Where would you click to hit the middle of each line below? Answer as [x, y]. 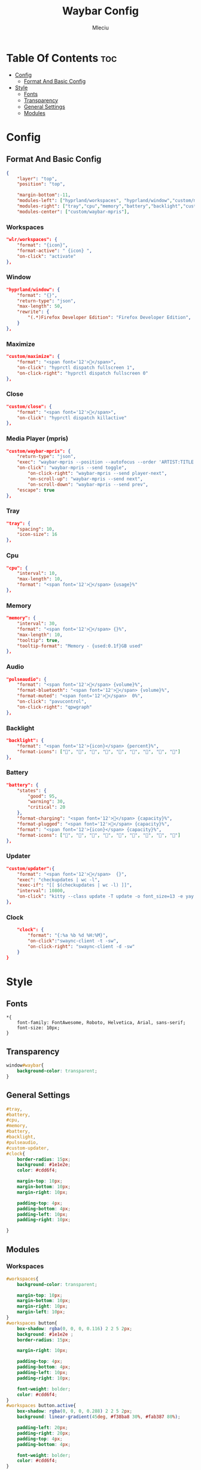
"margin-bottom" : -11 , [44, 195]
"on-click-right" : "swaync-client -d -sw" [81, 946]
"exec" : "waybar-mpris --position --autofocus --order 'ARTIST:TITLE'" [108, 462]
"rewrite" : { [33, 312]
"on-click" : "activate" [47, 256]
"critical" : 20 [47, 808]
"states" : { [32, 790]
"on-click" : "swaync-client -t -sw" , [73, 941]
